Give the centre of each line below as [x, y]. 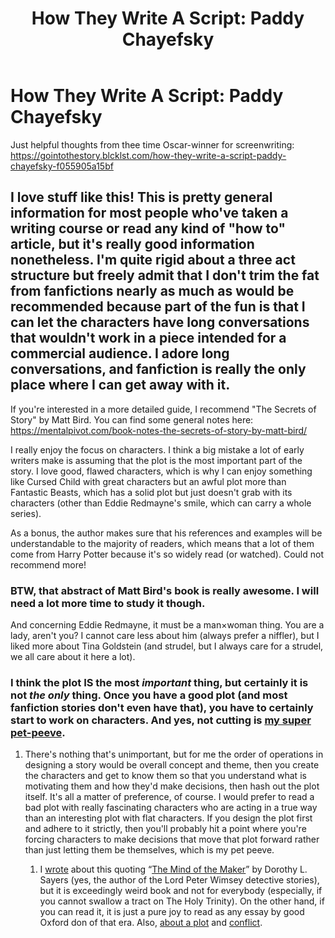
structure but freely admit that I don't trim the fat [165, 275]
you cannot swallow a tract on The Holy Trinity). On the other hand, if [182, 901]
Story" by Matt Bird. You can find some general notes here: [132, 419]
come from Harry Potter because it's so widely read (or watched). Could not [167, 554]
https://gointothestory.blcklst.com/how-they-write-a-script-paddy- [148, 155]
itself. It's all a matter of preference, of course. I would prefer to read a [169, 797]
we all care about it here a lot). [73, 657]
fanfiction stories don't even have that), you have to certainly [162, 707]
